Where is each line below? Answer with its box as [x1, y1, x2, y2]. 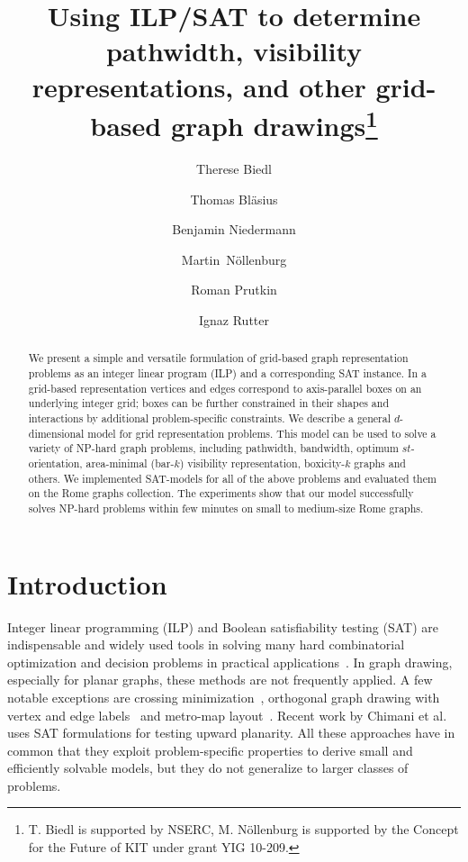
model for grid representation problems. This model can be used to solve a [87, 425, 436, 440]
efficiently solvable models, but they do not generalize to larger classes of [7, 758, 409, 777]
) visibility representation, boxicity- [179, 455, 346, 470]
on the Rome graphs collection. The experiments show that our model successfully [28, 485, 414, 501]
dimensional [28, 425, 85, 440]
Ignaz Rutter [198, 310, 269, 329]
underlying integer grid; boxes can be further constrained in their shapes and [28, 395, 390, 411]
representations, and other [31, 68, 366, 104]
